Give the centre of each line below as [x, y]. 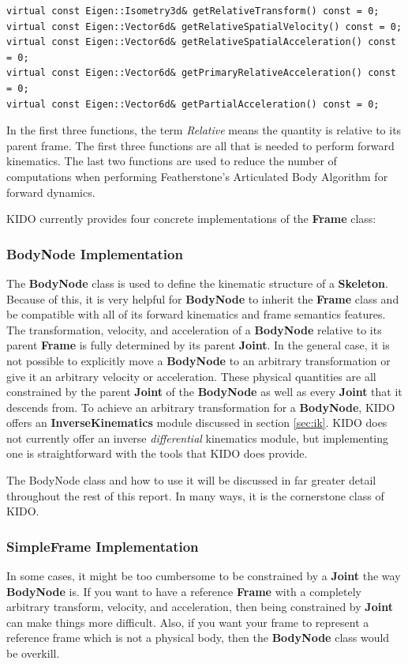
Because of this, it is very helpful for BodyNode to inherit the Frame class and [203, 298]
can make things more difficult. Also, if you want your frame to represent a [188, 622]
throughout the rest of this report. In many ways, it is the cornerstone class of [195, 495]
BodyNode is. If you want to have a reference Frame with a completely [184, 591]
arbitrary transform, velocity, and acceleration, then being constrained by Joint [200, 607]
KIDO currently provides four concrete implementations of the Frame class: [191, 219]
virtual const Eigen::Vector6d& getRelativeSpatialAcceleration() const [201, 42]
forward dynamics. [51, 192]
